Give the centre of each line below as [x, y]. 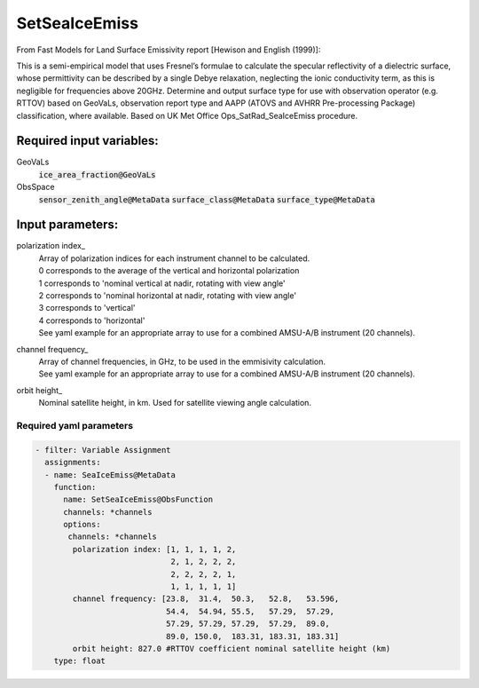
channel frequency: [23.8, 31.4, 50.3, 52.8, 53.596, [206, 599]
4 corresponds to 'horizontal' [92, 320]
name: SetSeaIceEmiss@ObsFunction [138, 500]
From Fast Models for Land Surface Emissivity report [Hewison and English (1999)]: [169, 50]
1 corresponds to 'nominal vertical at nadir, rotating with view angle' [162, 283]
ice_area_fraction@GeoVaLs [97, 174]
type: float [80, 661]
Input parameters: [67, 225]
